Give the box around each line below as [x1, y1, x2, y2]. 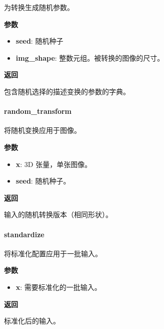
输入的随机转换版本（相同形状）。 [4, 209, 112, 220]
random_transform [4, 106, 72, 116]
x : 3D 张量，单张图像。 [15, 158, 92, 169]
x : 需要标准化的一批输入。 [15, 281, 101, 292]
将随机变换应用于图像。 [4, 125, 81, 135]
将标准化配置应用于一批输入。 [4, 248, 102, 258]
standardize [4, 229, 44, 239]
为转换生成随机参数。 [4, 2, 74, 12]
